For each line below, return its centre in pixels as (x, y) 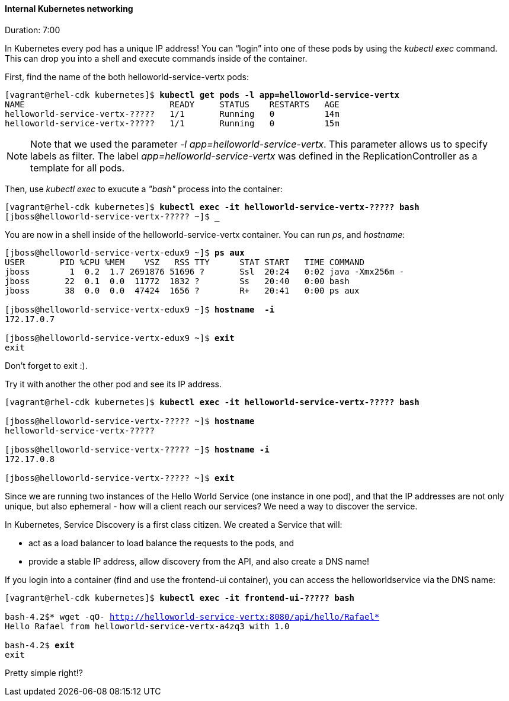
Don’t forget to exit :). (46, 365)
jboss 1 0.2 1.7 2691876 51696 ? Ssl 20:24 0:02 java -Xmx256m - (205, 271)
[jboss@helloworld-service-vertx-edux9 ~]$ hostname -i (140, 309)
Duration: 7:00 (33, 30)
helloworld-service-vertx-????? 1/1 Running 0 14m (172, 114)
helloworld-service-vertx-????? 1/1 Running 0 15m (172, 123)
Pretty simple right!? (44, 673)
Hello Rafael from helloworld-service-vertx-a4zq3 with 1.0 (147, 626)
